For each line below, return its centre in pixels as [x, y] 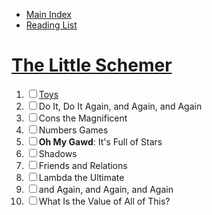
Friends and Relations [83, 165]
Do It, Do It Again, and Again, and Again [120, 106]
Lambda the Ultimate [81, 177]
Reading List [51, 25]
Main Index [48, 14]
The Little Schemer [92, 65]
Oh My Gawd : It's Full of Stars [100, 141]
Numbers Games [73, 130]
